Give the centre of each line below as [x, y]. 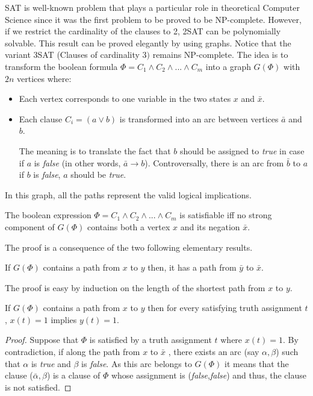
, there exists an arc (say [214, 352]
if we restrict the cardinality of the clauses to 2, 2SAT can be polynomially [143, 31]
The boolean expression [48, 215]
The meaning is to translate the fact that [95, 150]
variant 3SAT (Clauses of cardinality [72, 55]
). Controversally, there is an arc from [214, 162]
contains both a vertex [129, 226]
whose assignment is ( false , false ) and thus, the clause [209, 375]
